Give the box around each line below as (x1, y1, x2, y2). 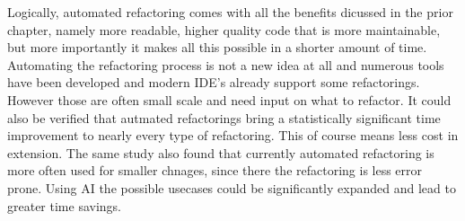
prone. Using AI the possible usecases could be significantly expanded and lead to (7, 178, 456, 197)
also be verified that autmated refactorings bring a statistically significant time (7, 108, 441, 127)
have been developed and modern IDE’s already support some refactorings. (7, 73, 420, 92)
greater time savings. (7, 196, 121, 215)
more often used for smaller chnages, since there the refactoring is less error (7, 161, 423, 180)
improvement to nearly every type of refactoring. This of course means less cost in (7, 126, 459, 145)
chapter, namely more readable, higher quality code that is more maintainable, (7, 20, 441, 39)
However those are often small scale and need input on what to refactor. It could (7, 90, 452, 109)
